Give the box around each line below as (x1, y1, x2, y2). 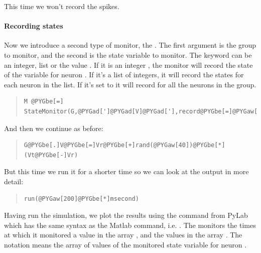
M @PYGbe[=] (24, 98, 64, 105)
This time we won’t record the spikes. (4, 1, 119, 11)
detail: (4, 176, 24, 186)
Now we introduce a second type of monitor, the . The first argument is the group (4, 40, 256, 50)
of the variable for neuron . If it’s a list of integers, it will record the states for (4, 69, 244, 80)
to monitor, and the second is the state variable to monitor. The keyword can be (4, 49, 252, 60)
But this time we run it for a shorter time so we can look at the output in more (4, 166, 249, 177)
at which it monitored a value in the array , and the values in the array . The (4, 229, 242, 240)
